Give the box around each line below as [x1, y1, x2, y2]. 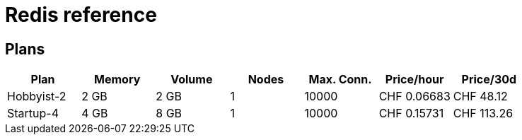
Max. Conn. [308, 72, 372, 87]
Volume [170, 72, 213, 87]
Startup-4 [7, 106, 59, 121]
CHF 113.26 [453, 106, 514, 121]
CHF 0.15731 [378, 106, 444, 121]
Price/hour [385, 72, 444, 87]
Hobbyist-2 [7, 89, 66, 104]
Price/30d [461, 72, 517, 87]
